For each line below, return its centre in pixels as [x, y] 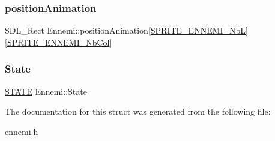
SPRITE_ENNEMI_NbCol [58, 42]
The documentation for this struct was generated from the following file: [138, 111]
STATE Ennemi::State [46, 91]
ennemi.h [22, 131]
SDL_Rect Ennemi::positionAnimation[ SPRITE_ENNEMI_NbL [125, 30]
